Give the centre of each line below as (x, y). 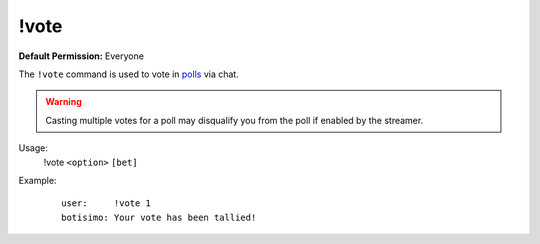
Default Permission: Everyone (81, 56)
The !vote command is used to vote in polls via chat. (128, 74)
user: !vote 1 (106, 203)
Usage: (33, 148)
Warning (63, 102)
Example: (37, 180)
